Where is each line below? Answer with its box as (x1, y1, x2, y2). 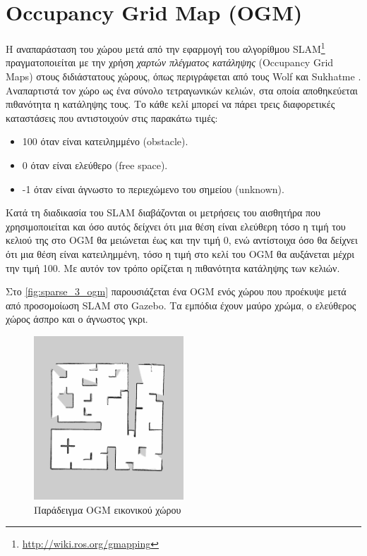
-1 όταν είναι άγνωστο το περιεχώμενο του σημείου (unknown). (22, 181, 284, 196)
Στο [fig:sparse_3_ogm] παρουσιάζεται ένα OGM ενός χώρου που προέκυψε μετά (6, 284, 347, 299)
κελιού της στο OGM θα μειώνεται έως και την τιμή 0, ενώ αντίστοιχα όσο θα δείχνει (6, 233, 358, 247)
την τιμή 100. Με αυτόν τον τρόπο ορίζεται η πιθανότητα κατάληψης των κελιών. (6, 260, 340, 275)
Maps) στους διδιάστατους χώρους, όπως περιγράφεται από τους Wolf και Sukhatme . (6, 68, 361, 83)
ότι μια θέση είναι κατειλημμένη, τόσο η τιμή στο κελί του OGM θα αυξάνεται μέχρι (6, 246, 355, 261)
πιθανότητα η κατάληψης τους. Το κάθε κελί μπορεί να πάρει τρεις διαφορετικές (6, 97, 335, 111)
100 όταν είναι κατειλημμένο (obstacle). (22, 134, 188, 149)
